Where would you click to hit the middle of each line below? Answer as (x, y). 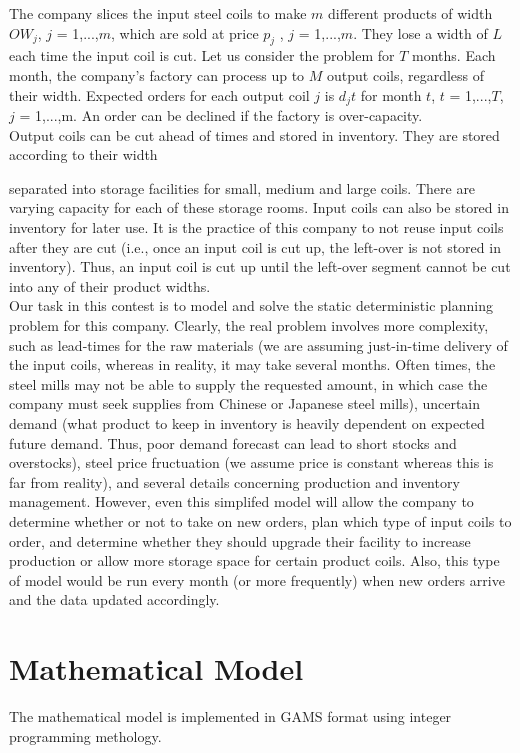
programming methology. (85, 735)
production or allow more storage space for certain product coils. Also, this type (254, 560)
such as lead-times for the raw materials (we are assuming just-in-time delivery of (258, 344)
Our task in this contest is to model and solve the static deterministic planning (251, 305)
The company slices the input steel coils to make (158, 13)
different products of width (410, 13)
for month (391, 94)
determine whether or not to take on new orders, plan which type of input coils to (260, 520)
